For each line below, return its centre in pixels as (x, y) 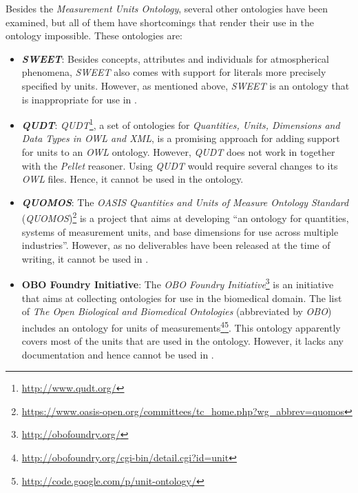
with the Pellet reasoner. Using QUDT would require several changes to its (180, 165)
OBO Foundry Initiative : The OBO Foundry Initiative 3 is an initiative (178, 283)
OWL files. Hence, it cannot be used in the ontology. (133, 179)
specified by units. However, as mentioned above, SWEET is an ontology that (186, 85)
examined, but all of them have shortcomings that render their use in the (160, 22)
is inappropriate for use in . (79, 99)
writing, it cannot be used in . (85, 258)
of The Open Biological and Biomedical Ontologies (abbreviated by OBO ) (177, 311)
